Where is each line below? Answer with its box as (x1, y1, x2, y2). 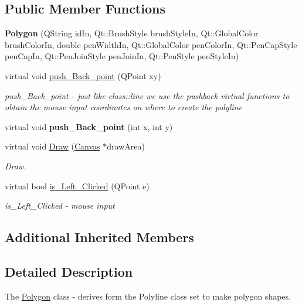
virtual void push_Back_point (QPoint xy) (5, 69, 161, 81)
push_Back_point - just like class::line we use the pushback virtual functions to (5, 89, 290, 101)
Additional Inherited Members (5, 228, 194, 246)
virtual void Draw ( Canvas (5, 140, 100, 152)
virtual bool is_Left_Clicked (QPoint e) (5, 179, 150, 192)
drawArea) (107, 140, 145, 152)
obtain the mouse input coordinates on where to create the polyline (5, 101, 242, 113)
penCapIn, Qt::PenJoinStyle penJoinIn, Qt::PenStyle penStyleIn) (5, 50, 239, 62)
